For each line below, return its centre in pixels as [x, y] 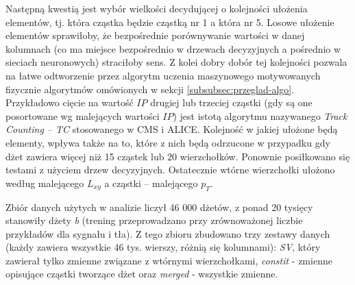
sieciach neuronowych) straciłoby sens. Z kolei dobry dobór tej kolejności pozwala [176, 62]
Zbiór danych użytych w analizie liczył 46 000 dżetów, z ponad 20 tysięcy [159, 207]
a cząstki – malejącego [151, 183]
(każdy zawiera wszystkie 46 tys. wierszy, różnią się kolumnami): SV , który [163, 247]
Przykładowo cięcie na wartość [70, 102]
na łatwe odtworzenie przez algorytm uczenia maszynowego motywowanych [163, 75]
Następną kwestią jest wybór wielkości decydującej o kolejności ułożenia [157, 8]
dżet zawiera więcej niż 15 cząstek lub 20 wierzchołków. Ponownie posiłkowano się [178, 156]
